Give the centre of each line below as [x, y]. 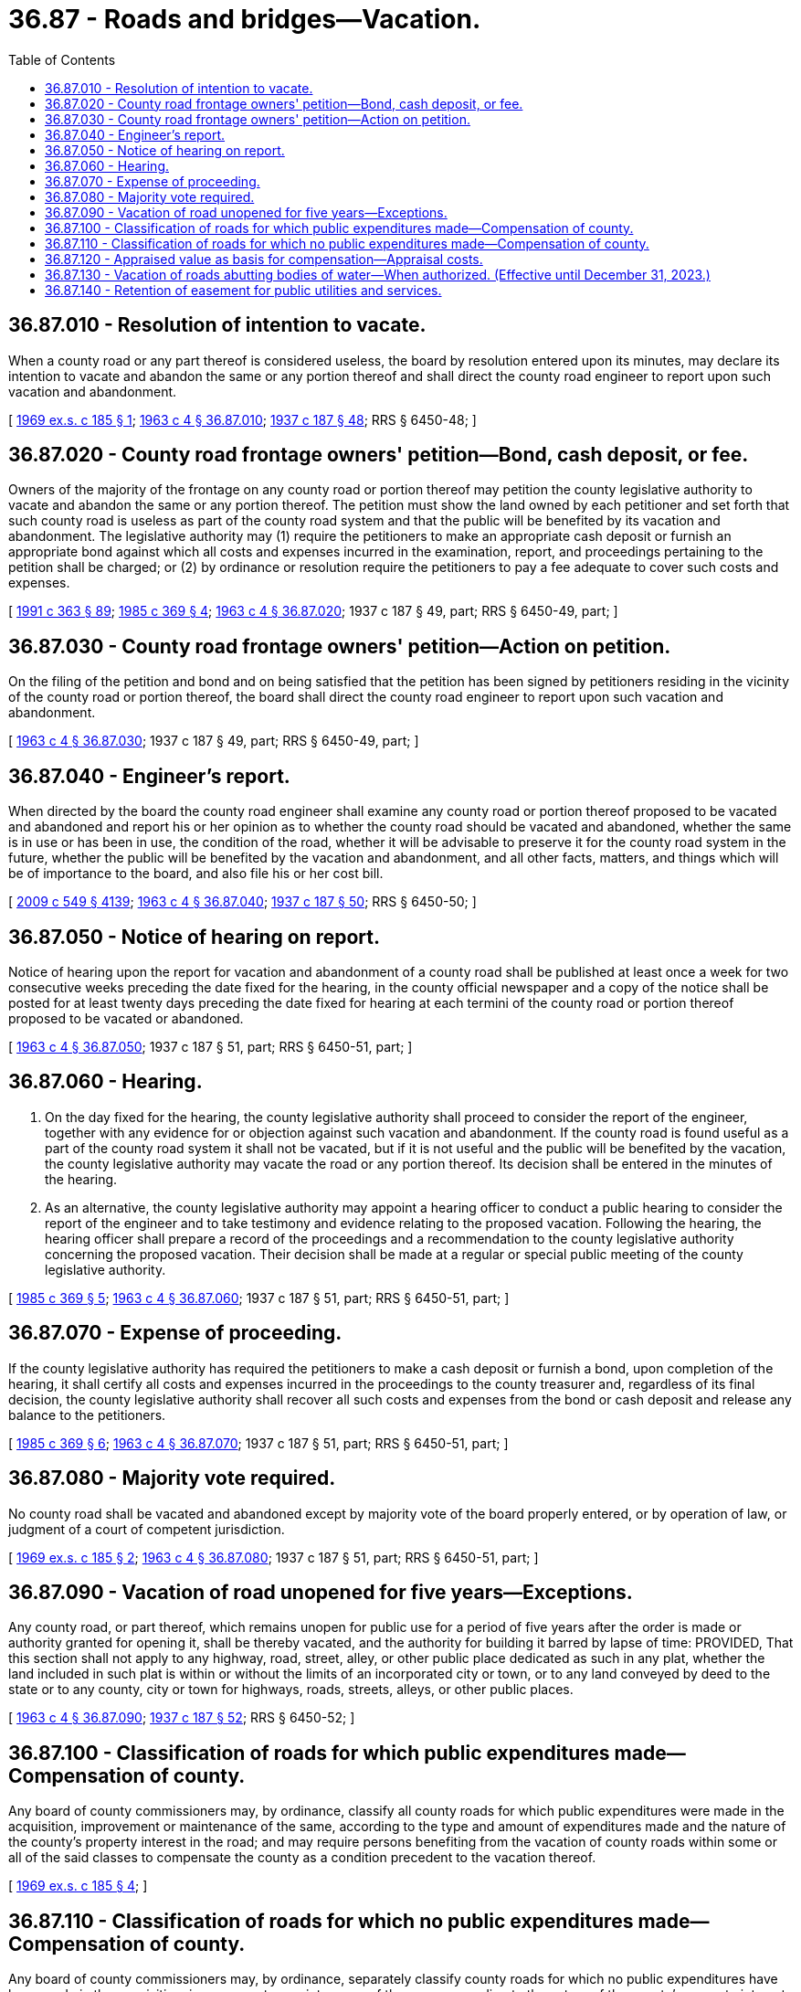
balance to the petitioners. [87, 1415]
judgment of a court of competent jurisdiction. [147, 1529]
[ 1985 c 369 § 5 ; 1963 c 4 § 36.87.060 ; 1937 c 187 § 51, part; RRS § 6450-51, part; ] [259, 1298]
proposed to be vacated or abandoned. [126, 1018]
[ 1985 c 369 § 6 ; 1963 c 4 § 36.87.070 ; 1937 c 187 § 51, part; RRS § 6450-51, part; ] [258, 1443]
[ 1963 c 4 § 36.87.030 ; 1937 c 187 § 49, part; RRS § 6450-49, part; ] [214, 741]
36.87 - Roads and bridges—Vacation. [245, 19]
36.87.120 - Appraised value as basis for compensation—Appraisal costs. [264, 259]
